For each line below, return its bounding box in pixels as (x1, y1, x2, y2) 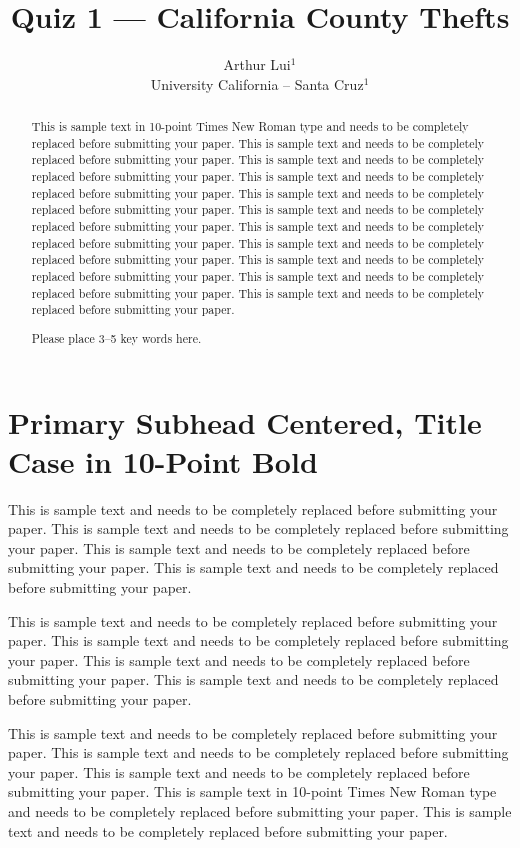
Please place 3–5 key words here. (31, 329, 202, 346)
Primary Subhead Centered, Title (8, 401, 482, 442)
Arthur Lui (223, 54, 291, 75)
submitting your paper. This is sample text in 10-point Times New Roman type (8, 781, 497, 802)
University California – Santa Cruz (150, 73, 364, 94)
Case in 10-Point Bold (8, 440, 318, 481)
